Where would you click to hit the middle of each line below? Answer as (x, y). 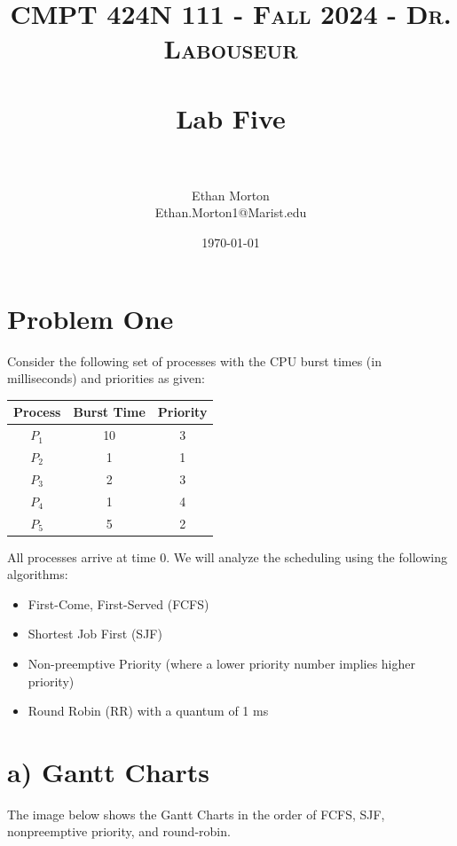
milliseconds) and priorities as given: (106, 378)
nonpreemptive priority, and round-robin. (119, 831)
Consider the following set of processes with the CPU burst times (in (194, 360)
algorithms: (38, 574)
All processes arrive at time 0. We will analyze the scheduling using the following (227, 556)
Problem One (91, 318)
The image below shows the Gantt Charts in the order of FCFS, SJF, (196, 814)
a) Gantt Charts (108, 771)
